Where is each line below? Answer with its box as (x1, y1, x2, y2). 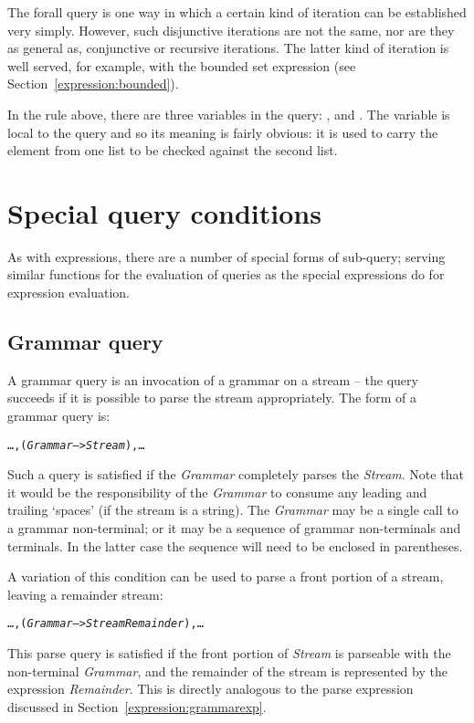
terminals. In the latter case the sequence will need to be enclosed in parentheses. (7, 536, 463, 555)
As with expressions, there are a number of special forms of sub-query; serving (7, 246, 446, 266)
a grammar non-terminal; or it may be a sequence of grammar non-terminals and (7, 519, 461, 538)
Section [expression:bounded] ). (7, 74, 179, 93)
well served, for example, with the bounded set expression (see (7, 56, 356, 75)
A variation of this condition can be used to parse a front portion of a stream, (7, 567, 444, 586)
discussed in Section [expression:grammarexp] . (7, 697, 267, 716)
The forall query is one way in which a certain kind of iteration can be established (7, 3, 467, 21)
